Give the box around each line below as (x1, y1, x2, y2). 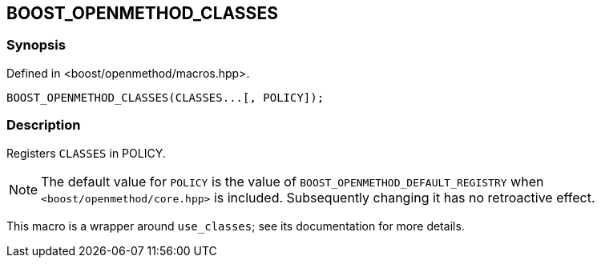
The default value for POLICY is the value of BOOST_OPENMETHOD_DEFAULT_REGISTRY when (41, 173, 544, 190)
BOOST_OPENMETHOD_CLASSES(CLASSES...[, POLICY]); (6, 90, 325, 104)
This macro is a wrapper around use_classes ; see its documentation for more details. (6, 218, 465, 233)
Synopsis (6, 37, 66, 54)
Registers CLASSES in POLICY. (6, 146, 166, 160)
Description (6, 117, 81, 134)
